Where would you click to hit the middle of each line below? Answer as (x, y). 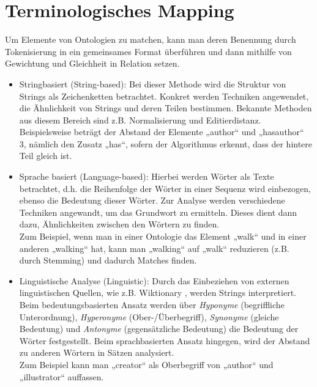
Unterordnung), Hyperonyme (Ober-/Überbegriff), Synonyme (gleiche (149, 316)
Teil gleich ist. (46, 156)
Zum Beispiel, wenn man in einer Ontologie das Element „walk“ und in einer (163, 236)
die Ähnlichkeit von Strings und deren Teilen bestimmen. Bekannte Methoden (166, 108)
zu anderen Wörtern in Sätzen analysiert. (97, 352)
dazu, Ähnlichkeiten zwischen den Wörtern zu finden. (119, 224)
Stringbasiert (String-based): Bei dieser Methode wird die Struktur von (153, 83)
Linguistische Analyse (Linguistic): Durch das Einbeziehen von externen (154, 280)
